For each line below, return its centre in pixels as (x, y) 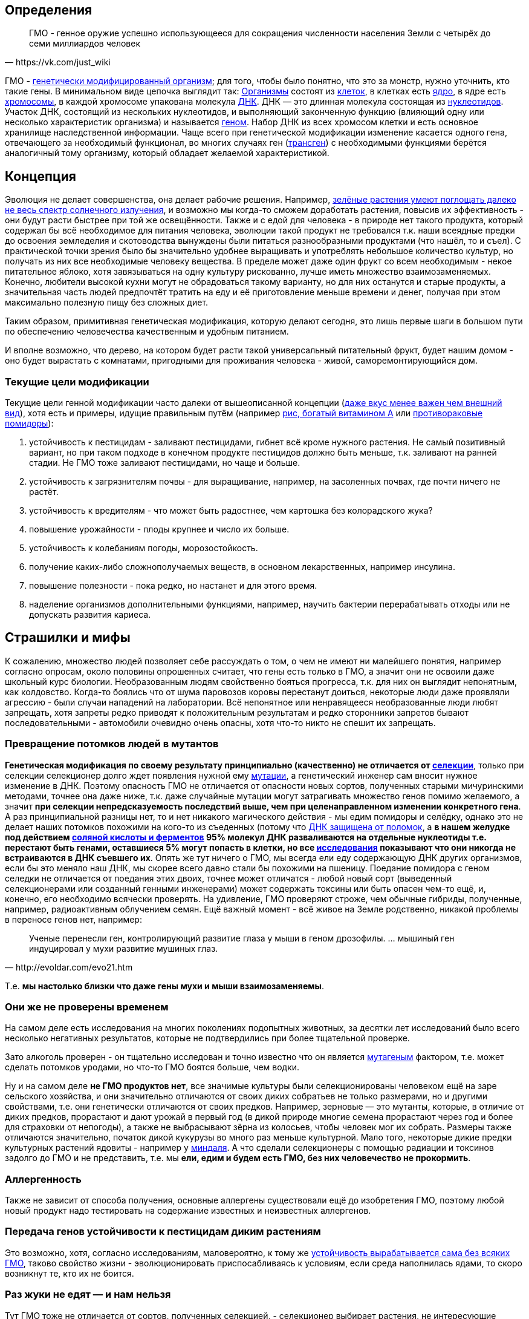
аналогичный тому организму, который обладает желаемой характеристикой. (167, 153)
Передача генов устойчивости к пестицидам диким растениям (163, 1232)
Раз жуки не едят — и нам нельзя (88, 1294)
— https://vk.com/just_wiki (58, 62)
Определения (49, 10)
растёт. (44, 492)
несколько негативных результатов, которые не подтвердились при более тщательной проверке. (207, 1038)
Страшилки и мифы (68, 638)
